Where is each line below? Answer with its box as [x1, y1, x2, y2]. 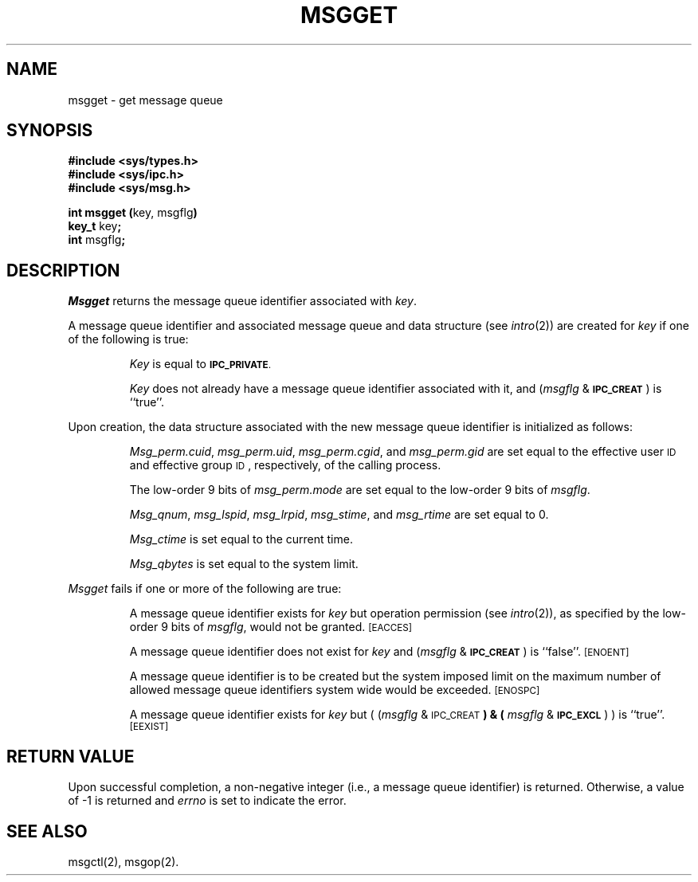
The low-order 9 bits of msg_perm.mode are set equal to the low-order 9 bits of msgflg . [129, 483, 590, 497]
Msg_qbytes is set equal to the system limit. [129, 557, 359, 571]
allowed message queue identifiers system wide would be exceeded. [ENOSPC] [129, 683, 540, 697]
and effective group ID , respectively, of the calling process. [129, 458, 441, 472]
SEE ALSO [6, 821, 88, 841]
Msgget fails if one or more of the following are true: [68, 582, 342, 596]
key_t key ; [68, 219, 122, 233]
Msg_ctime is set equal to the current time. [129, 532, 353, 547]
